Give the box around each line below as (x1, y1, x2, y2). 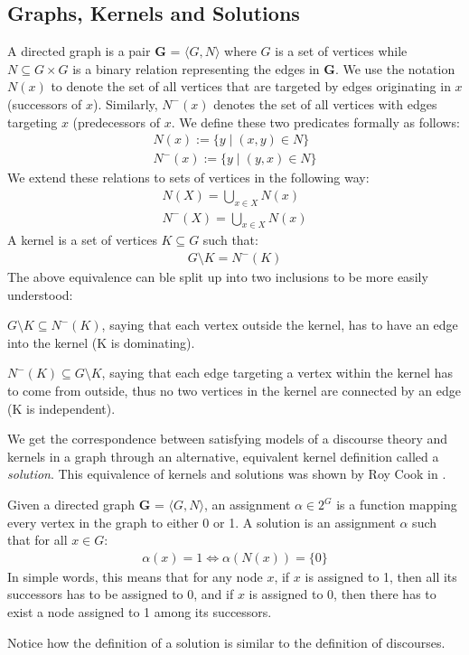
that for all (7, 530, 68, 549)
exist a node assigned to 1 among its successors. (7, 603, 272, 622)
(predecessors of (72, 112, 160, 131)
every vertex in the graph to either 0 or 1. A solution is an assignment (7, 512, 396, 531)
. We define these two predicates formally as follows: (171, 112, 460, 131)
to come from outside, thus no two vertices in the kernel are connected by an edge (7, 381, 461, 400)
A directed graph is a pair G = (7, 42, 181, 61)
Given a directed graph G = (7, 495, 164, 514)
